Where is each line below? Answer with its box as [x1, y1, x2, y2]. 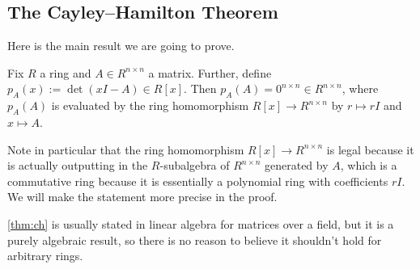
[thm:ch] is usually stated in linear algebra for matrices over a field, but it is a [7, 215, 394, 232]
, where [342, 80, 379, 97]
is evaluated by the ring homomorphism [51, 97, 249, 114]
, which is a [340, 157, 397, 174]
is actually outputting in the [7, 157, 148, 174]
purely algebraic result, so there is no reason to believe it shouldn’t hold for [7, 231, 382, 248]
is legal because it [326, 141, 414, 158]
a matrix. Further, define [148, 64, 272, 81]
